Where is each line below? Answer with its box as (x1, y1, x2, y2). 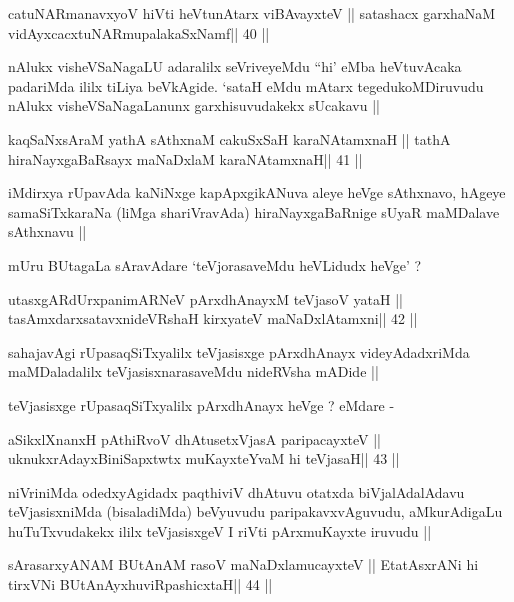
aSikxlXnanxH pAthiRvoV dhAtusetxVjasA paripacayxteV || (8, 428, 382, 449)
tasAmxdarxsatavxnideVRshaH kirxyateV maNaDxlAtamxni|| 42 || (8, 308, 418, 329)
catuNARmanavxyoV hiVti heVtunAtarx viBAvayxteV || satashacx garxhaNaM (8, 3, 496, 23)
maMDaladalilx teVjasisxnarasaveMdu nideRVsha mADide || (8, 361, 379, 382)
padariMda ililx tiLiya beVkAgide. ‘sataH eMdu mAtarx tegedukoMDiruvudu (8, 75, 484, 96)
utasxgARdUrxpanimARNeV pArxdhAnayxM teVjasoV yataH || (8, 288, 404, 309)
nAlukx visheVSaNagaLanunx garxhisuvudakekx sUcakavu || (8, 95, 380, 116)
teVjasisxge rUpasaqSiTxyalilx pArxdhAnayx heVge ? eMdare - (8, 394, 395, 415)
